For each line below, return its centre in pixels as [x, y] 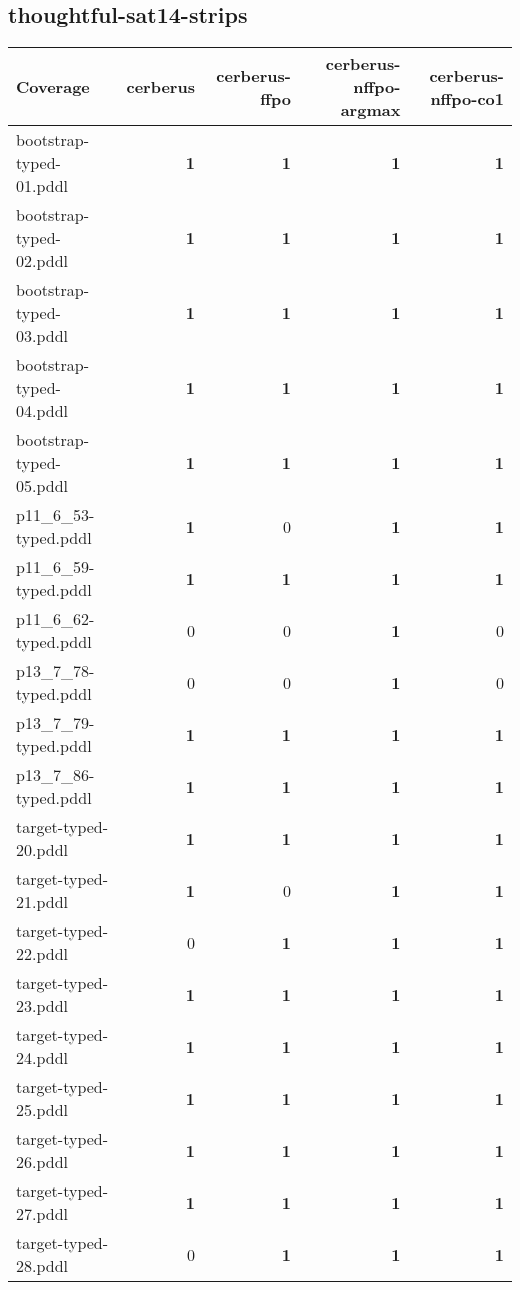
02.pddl [42, 261]
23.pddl [42, 1006]
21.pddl [42, 902]
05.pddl [42, 486]
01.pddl [42, 186]
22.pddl [42, 954]
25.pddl [42, 1110]
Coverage [53, 87]
